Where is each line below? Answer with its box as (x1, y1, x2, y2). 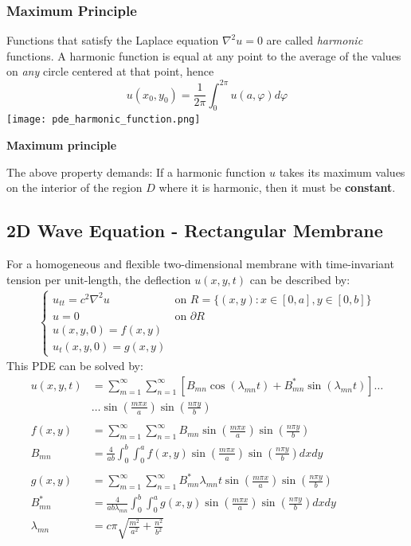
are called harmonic (266, 32, 363, 49)
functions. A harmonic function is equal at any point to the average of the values (6, 47, 401, 64)
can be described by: (249, 271, 350, 287)
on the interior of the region (6, 179, 143, 196)
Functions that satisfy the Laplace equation (6, 32, 219, 49)
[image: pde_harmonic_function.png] (6, 114, 201, 126)
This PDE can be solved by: (6, 357, 143, 374)
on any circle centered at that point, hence (6, 63, 214, 80)
